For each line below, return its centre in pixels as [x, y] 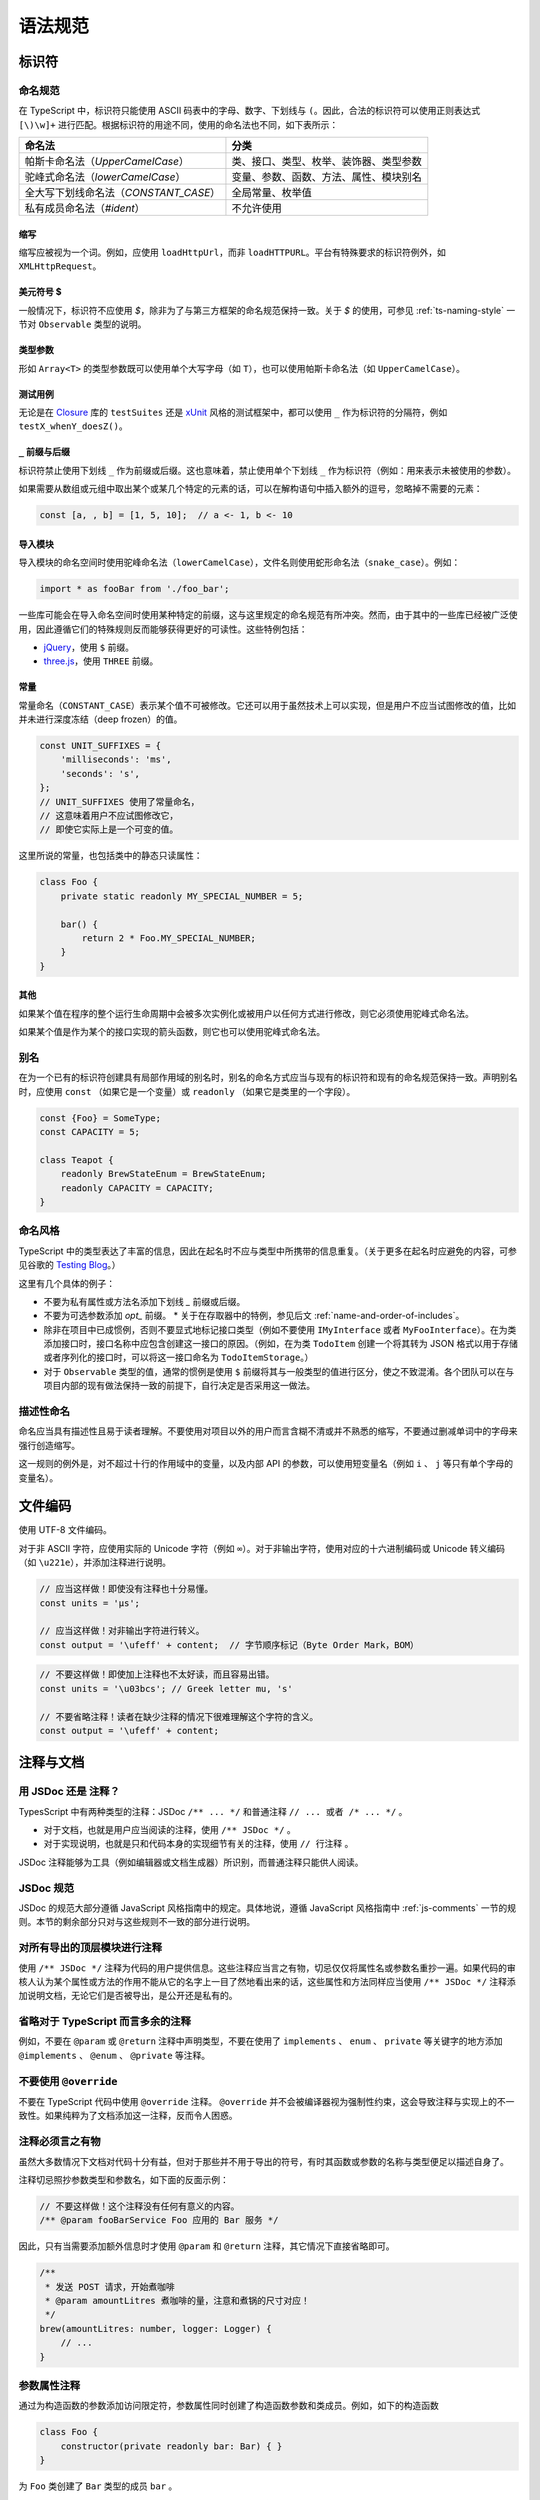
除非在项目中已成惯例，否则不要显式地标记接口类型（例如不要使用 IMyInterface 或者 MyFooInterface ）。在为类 [280, 1329]
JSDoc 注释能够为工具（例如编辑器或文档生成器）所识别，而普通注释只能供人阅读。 [191, 1862]
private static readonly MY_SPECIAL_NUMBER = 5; [182, 896]
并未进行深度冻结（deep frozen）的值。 [100, 719]
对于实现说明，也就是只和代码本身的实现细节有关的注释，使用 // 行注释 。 [198, 1844]
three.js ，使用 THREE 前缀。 [101, 661]
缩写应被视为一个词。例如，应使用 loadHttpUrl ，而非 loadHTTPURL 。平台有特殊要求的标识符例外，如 [232, 252]
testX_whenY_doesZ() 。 [73, 426]
